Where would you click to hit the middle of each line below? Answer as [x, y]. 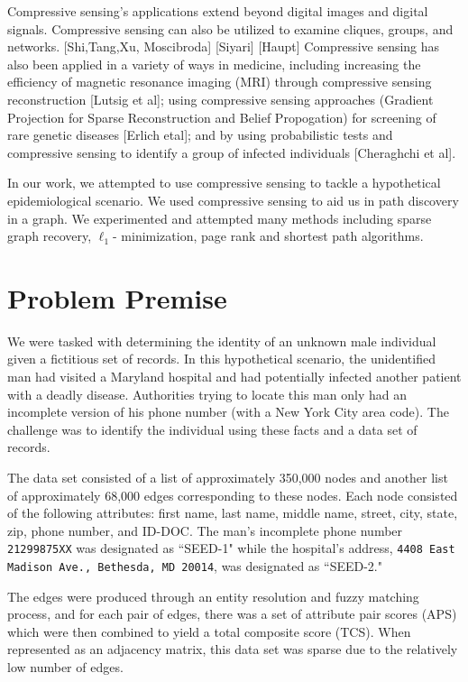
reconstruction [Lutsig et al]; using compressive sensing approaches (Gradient [220, 99]
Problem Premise [117, 297]
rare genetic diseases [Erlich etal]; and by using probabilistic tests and [200, 135]
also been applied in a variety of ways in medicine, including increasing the [214, 64]
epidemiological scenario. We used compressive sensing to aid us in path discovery [233, 200]
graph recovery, [50, 236]
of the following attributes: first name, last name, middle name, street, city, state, [233, 513]
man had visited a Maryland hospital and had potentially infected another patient [234, 377]
